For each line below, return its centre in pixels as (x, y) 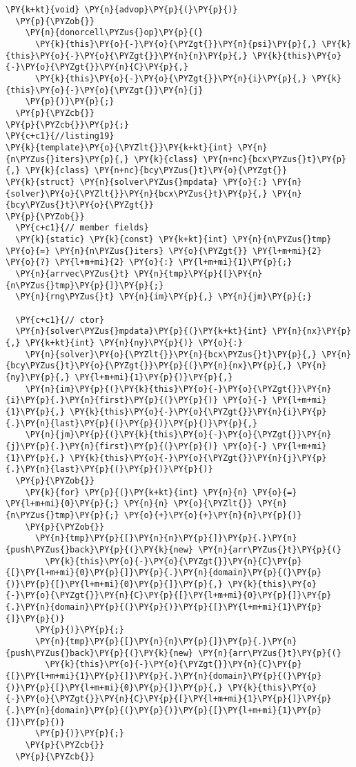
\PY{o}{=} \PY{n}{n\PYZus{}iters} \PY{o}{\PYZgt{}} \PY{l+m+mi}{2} (164, 251)
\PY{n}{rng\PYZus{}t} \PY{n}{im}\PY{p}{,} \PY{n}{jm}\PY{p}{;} (164, 297)
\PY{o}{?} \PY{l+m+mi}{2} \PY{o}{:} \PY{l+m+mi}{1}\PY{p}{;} (149, 262)
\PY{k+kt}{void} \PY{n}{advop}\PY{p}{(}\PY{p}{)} (122, 10)
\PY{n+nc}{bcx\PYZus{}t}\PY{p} (275, 159)
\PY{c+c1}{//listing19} (60, 136)
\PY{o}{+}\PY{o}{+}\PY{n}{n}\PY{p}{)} (213, 515)
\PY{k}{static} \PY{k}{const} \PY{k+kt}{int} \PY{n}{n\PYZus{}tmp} (174, 240)
